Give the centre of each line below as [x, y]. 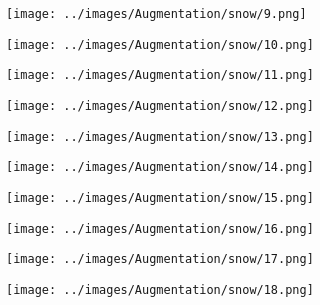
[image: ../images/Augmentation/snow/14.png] [160, 167]
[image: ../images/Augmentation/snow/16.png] [160, 228]
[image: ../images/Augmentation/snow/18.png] [160, 289]
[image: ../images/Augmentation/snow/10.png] [160, 44]
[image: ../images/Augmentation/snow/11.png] [160, 75]
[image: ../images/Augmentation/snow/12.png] [160, 105]
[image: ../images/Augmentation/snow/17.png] [160, 259]
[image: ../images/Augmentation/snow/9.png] [156, 14]
